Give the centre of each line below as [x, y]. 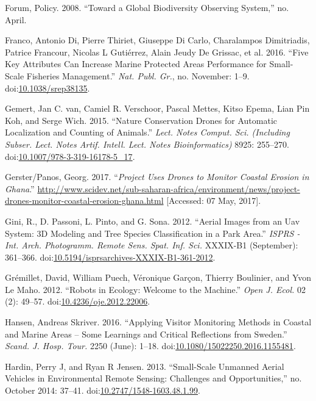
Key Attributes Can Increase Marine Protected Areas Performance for [136, 64]
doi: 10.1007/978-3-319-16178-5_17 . [70, 156]
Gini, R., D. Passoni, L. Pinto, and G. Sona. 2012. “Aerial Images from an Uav [153, 221]
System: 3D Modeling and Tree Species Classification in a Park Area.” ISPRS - [153, 233]
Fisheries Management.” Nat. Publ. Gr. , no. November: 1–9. [138, 75]
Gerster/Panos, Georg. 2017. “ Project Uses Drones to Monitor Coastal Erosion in [157, 177]
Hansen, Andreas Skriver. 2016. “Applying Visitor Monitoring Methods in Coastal [158, 322]
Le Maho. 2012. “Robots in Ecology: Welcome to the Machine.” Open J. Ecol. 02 [155, 289]
